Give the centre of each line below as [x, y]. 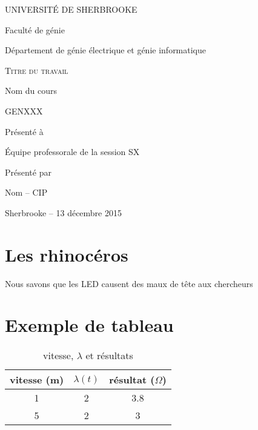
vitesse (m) [37, 380]
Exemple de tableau [89, 325]
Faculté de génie [35, 29]
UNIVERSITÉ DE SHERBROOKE [71, 9]
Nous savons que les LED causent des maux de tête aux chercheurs [129, 283]
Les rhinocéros [67, 254]
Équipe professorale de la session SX [72, 152]
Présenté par [28, 172]
